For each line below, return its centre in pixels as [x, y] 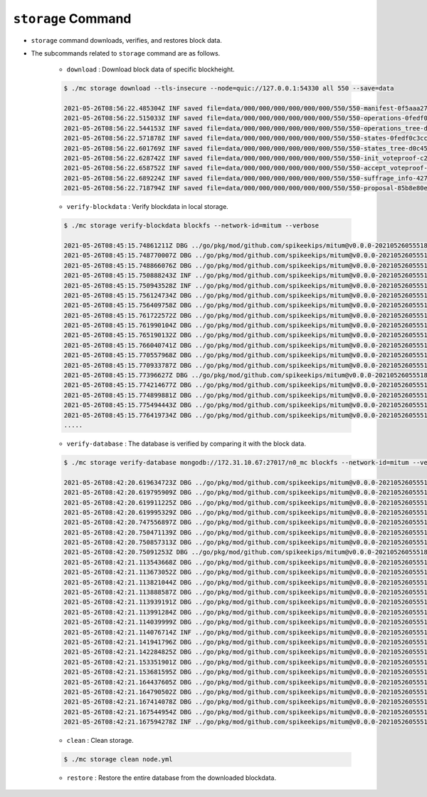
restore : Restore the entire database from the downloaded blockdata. [172, 778]
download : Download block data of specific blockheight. [151, 70]
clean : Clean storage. [100, 741]
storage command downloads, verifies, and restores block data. [126, 40]
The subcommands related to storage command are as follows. [126, 53]
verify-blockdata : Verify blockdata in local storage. [148, 207]
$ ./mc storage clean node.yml [118, 760]
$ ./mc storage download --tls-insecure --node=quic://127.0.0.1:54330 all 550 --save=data [229, 88]
